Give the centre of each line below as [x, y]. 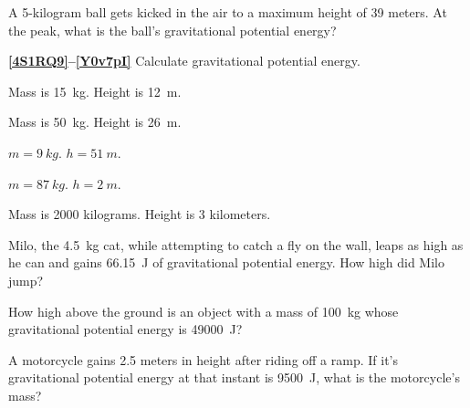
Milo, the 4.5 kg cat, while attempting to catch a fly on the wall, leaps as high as [236, 244]
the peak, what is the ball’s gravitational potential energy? [172, 30]
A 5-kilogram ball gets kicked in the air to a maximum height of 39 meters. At [228, 12]
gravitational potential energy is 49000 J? [125, 329]
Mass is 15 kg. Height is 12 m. [95, 91]
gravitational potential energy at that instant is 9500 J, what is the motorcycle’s [234, 377]
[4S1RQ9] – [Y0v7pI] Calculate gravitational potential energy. [184, 61]
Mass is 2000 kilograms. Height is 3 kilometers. [140, 214]
